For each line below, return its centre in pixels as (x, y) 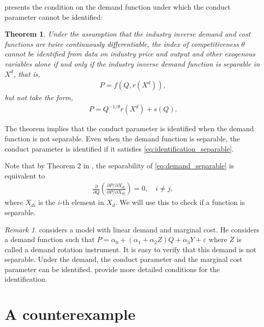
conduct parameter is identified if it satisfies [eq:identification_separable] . (119, 148)
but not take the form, (39, 97)
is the (47, 202)
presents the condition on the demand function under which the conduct (118, 7)
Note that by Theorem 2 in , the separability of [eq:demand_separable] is (119, 166)
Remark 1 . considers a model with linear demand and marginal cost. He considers (132, 229)
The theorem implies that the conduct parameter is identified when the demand (129, 128)
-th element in (82, 202)
